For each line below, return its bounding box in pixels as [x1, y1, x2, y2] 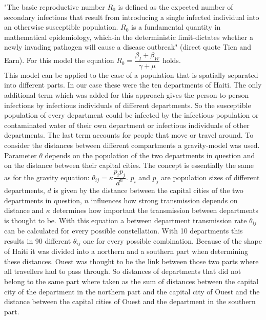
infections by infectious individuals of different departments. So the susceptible [4, 99, 251, 110]
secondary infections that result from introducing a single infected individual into [4, 11, 259, 22]
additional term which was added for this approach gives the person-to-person [4, 89, 249, 100]
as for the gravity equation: [4, 172, 90, 182]
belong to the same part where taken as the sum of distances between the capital [4, 275, 259, 286]
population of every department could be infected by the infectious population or [4, 110, 259, 120]
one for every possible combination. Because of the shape [83, 235, 262, 246]
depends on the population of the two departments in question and [45, 150, 255, 160]
